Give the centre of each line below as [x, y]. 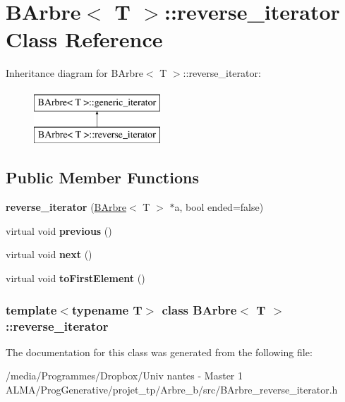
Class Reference [84, 39]
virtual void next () [49, 254]
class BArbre [199, 309]
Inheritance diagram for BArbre [74, 73]
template [31, 309]
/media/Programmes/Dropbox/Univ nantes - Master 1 [124, 376]
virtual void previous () [59, 230]
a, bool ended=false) [219, 207]
